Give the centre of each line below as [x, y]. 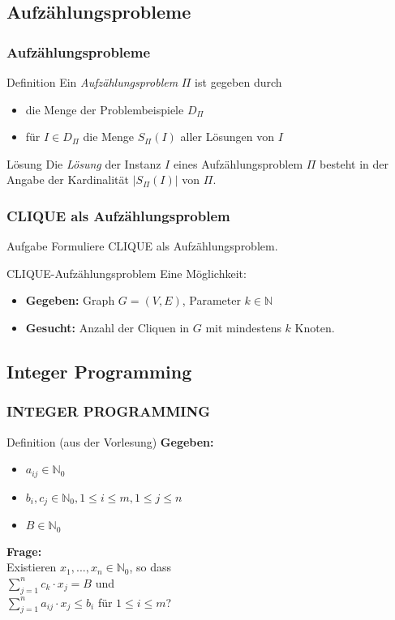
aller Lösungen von [228, 137]
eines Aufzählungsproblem [238, 163]
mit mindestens [243, 327]
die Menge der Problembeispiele [105, 109]
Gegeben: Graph [70, 300]
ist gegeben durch [238, 82]
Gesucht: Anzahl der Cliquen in [107, 327]
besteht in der [354, 163]
